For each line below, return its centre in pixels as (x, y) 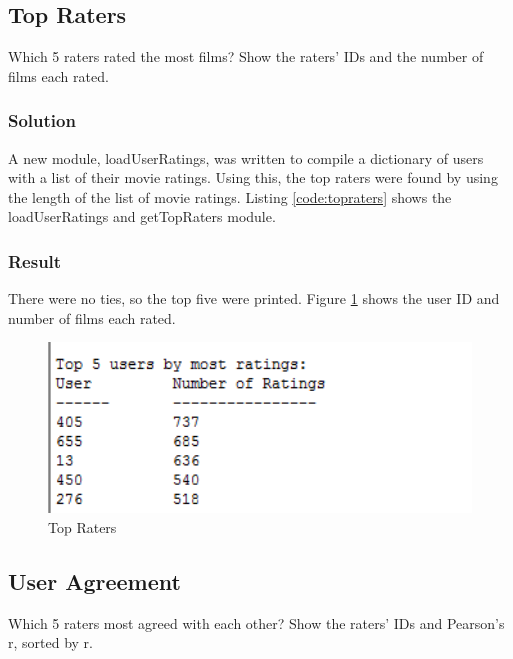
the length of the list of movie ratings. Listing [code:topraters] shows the (230, 196)
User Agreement (94, 580)
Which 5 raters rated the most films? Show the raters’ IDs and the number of (246, 56)
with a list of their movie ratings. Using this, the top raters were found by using (253, 177)
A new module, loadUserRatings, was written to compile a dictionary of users (246, 157)
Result (35, 260)
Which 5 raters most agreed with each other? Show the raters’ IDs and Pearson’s (256, 622)
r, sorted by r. (50, 642)
